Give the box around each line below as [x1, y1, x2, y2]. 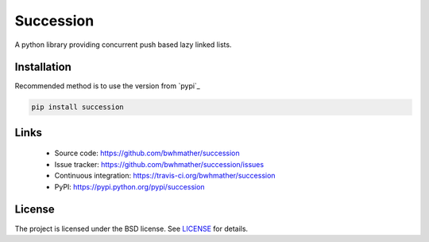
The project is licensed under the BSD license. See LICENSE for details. [14, 224, 249, 233]
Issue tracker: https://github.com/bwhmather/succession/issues [54, 159, 265, 169]
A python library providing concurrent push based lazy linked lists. [14, 40, 232, 49]
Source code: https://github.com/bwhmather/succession [54, 148, 240, 158]
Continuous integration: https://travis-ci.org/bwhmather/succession [54, 171, 276, 181]
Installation [14, 60, 71, 74]
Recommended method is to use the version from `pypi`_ [14, 81, 200, 91]
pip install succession [31, 103, 125, 111]
